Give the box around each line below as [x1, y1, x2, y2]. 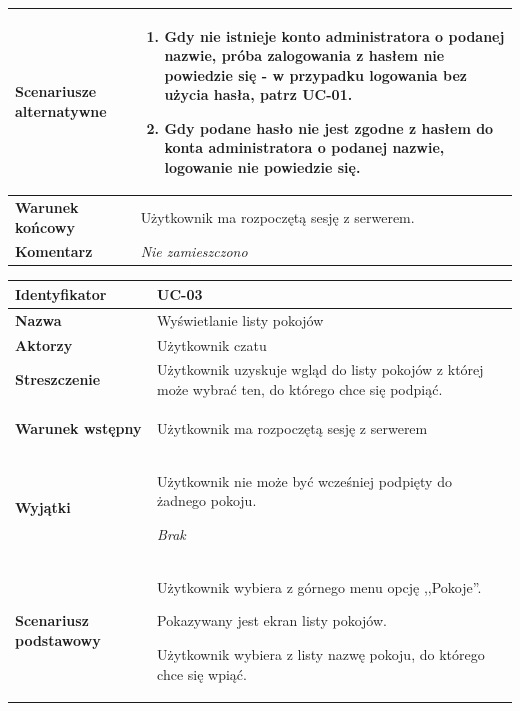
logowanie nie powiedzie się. [164, 157, 361, 178]
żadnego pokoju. [157, 490, 257, 511]
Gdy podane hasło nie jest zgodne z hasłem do [164, 117, 494, 138]
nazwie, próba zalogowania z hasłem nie [164, 45, 445, 66]
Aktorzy [15, 334, 73, 355]
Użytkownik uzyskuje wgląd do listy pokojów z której [157, 359, 484, 380]
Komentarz [15, 241, 93, 262]
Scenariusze [15, 81, 97, 102]
